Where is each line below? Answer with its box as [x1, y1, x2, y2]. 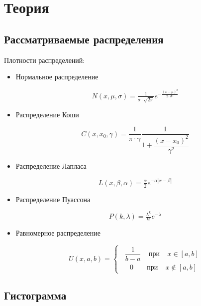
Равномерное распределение [15, 228, 100, 238]
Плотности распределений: [4, 54, 85, 65]
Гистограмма [4, 287, 67, 303]
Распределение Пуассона [15, 194, 91, 204]
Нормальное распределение [15, 71, 99, 82]
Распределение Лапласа [15, 160, 87, 171]
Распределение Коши [15, 109, 79, 119]
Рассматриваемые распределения [4, 31, 164, 46]
